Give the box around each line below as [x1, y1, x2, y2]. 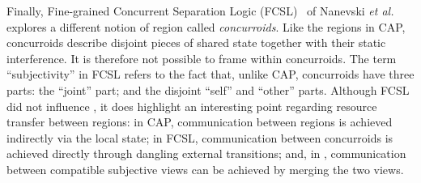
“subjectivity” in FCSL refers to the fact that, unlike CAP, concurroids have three [6, 66, 415, 83]
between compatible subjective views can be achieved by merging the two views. [6, 160, 404, 177]
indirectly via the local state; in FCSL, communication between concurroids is [6, 129, 393, 146]
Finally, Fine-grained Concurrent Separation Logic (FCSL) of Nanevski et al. [6, 2, 394, 19]
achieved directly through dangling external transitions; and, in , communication [6, 145, 406, 162]
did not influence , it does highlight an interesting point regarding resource [6, 97, 377, 114]
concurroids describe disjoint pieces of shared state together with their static [6, 34, 386, 51]
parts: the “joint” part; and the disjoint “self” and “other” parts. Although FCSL [6, 81, 410, 98]
